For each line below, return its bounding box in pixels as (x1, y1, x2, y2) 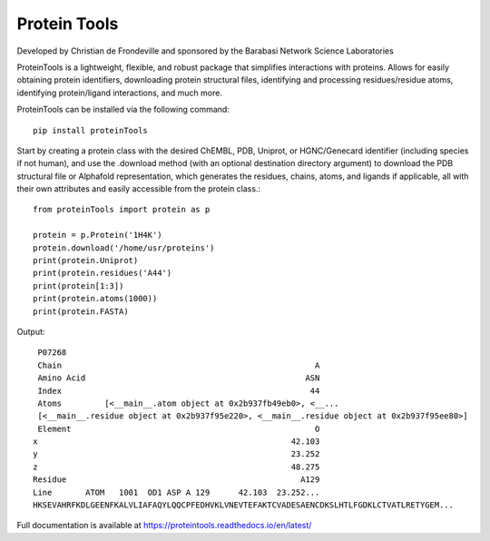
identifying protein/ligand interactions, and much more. (16, 87, 222, 98)
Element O (37, 423, 320, 434)
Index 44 (37, 386, 320, 396)
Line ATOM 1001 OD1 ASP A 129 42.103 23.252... (33, 487, 320, 497)
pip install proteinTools (33, 125, 149, 135)
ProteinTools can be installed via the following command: (16, 104, 230, 115)
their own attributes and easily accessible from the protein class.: (16, 183, 261, 194)
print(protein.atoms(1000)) (33, 293, 158, 304)
